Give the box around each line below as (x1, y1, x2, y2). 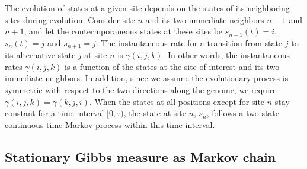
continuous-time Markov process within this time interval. (5, 118, 215, 130)
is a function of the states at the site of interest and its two (65, 60, 280, 72)
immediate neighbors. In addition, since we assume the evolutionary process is (5, 72, 289, 84)
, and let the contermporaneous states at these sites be (24, 25, 223, 37)
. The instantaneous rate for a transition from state (95, 36, 283, 49)
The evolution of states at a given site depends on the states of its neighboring (5, 2, 290, 14)
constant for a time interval (5, 107, 104, 119)
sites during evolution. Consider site (5, 13, 135, 25)
